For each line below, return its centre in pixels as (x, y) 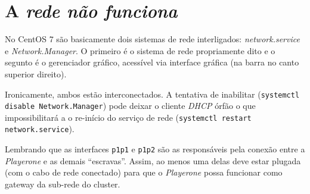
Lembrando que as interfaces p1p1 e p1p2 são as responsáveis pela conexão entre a (155, 149)
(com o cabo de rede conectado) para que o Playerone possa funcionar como (144, 172)
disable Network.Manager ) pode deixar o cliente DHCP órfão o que (130, 106)
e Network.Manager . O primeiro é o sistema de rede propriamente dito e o (140, 50)
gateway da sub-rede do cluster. (63, 184)
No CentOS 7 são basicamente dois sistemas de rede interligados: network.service (152, 39)
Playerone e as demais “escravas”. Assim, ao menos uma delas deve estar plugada (153, 160)
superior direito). (36, 73)
